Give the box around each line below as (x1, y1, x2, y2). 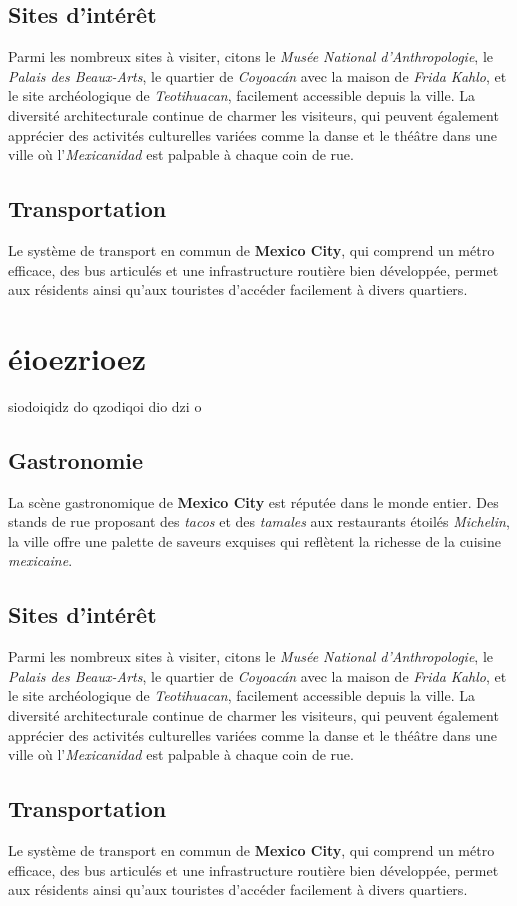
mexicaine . (8, 550, 73, 571)
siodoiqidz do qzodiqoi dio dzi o (8, 395, 202, 416)
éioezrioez (8, 337, 147, 378)
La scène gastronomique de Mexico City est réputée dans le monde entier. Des (8, 491, 499, 512)
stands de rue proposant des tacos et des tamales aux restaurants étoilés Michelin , (8, 511, 510, 532)
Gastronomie (8, 444, 144, 475)
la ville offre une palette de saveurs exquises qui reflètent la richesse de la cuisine (8, 530, 501, 551)
